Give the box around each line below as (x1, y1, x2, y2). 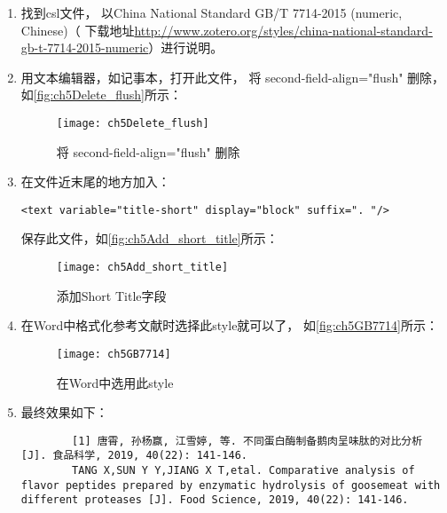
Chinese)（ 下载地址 (20, 20, 135, 39)
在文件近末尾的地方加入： (20, 172, 170, 191)
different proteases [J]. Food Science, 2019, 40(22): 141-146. (20, 493, 409, 507)
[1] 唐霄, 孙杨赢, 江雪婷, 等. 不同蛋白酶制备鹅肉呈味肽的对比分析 (72, 434, 423, 447)
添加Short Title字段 (56, 286, 167, 304)
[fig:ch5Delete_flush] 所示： (33, 85, 182, 104)
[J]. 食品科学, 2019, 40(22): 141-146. (20, 449, 247, 462)
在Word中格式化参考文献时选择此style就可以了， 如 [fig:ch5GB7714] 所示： (20, 316, 439, 335)
